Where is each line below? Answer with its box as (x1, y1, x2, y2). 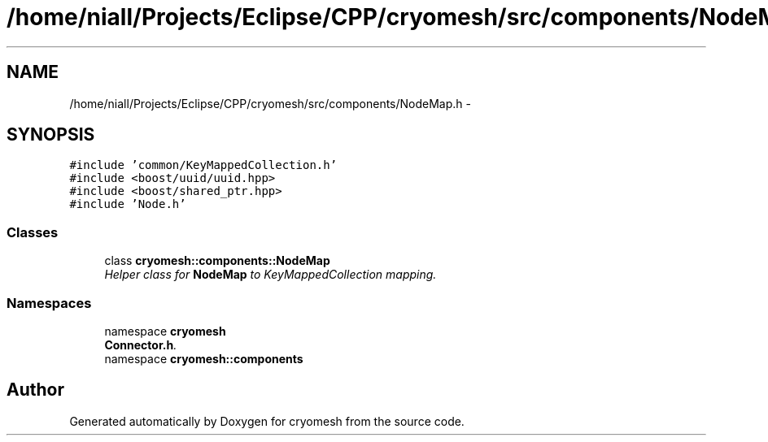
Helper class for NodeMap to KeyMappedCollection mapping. (104, 267, 437, 282)
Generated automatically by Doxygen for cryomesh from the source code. (69, 414, 465, 428)
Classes (7, 223, 59, 240)
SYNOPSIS (7, 124, 95, 145)
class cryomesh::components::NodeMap (104, 253, 330, 268)
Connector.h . (104, 337, 177, 352)
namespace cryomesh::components (104, 351, 303, 366)
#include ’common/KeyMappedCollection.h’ (69, 158, 338, 172)
